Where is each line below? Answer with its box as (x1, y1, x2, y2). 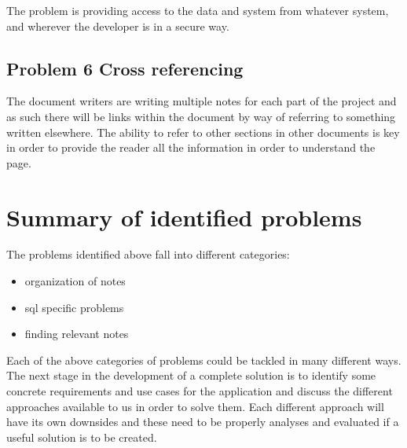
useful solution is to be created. (6, 428, 157, 445)
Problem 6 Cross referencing (6, 56, 244, 80)
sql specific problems (24, 299, 124, 315)
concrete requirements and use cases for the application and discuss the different (6, 383, 393, 399)
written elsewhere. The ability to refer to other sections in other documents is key (6, 123, 400, 140)
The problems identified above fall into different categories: (6, 246, 290, 263)
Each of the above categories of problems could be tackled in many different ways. (6, 351, 401, 368)
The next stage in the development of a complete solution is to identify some (6, 367, 376, 384)
